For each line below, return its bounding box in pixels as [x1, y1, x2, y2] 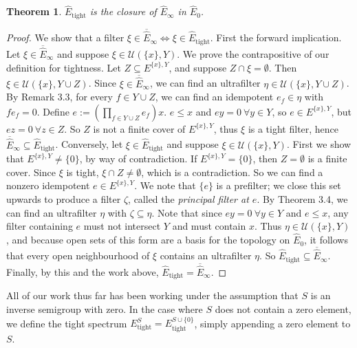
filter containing [6, 219, 73, 233]
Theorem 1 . [6, 4, 62, 19]
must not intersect [83, 219, 161, 233]
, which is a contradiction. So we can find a [141, 164, 323, 179]
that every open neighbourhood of [6, 248, 150, 263]
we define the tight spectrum [6, 316, 127, 330]
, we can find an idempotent [155, 89, 274, 104]
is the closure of [89, 4, 157, 19]
